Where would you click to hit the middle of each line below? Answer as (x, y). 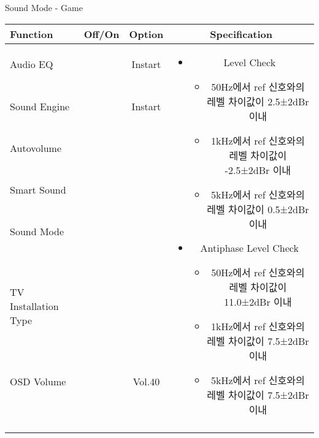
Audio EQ (32, 64)
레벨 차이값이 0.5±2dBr (258, 209)
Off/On (102, 34)
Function (32, 34)
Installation (34, 306)
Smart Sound (38, 190)
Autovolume (36, 148)
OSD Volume (38, 381)
